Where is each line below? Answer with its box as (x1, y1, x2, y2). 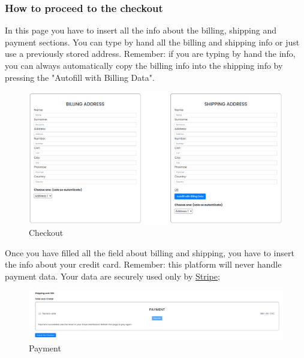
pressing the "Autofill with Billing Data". (5, 71, 155, 83)
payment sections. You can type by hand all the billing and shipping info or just (5, 35, 300, 48)
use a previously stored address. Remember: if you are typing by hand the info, (5, 47, 296, 60)
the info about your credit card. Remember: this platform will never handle (5, 258, 282, 271)
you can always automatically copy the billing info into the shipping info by (5, 59, 283, 71)
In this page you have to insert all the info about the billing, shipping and (5, 24, 276, 37)
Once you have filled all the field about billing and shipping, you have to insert (5, 246, 294, 259)
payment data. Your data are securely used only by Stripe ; (5, 270, 220, 283)
